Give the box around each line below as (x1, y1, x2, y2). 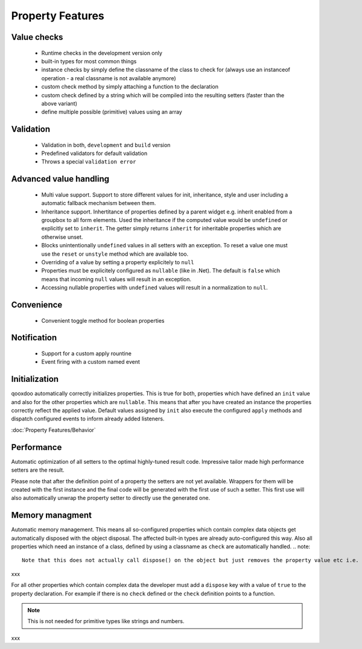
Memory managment (11, 510, 92, 521)
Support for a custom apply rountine (41, 350, 132, 357)
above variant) (41, 100, 78, 107)
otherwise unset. (41, 233, 83, 241)
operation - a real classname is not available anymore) (41, 74, 176, 81)
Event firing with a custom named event (41, 358, 140, 366)
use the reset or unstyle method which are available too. (41, 250, 189, 258)
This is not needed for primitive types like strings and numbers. (27, 618, 185, 625)
